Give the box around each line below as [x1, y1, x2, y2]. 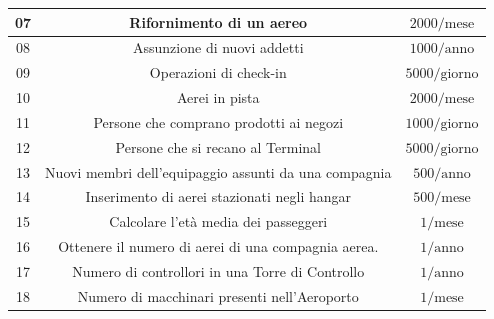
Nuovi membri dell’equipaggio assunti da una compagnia [45, 161, 392, 182]
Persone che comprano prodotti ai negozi [93, 111, 344, 132]
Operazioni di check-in [149, 62, 287, 83]
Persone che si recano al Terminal [115, 136, 321, 157]
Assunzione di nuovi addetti [133, 37, 304, 58]
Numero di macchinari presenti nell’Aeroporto [77, 285, 359, 306]
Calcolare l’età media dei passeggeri [109, 211, 328, 232]
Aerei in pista [177, 87, 260, 108]
